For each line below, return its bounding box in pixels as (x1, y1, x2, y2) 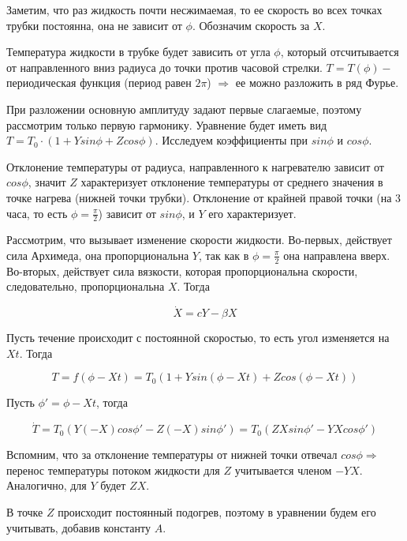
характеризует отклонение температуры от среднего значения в (80, 174, 383, 190)
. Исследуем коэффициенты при (155, 132, 308, 148)
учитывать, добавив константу (6, 519, 151, 535)
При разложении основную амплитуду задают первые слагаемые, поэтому (6, 100, 362, 117)
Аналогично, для (6, 477, 87, 494)
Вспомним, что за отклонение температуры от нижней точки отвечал (6, 446, 338, 463)
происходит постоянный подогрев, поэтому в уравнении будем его (58, 503, 376, 520)
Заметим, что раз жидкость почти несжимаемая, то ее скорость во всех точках (6, 2, 383, 17)
